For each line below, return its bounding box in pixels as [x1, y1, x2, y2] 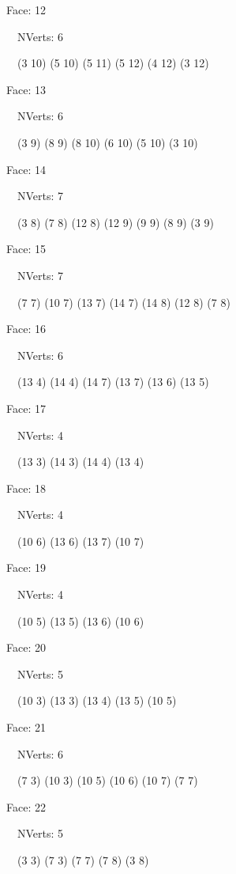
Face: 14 [6, 161, 46, 177]
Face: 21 [6, 719, 46, 736]
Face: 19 [6, 559, 46, 576]
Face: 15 [6, 240, 46, 257]
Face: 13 [6, 81, 46, 97]
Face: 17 [6, 399, 46, 416]
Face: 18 [6, 479, 46, 496]
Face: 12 [6, 2, 46, 17]
